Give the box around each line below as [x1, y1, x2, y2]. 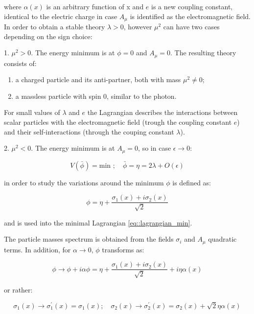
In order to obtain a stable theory [4, 22, 105, 32]
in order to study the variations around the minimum [4, 177, 164, 187]
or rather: [4, 284, 33, 294]
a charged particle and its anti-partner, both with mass [15, 74, 181, 85]
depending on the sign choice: [4, 31, 92, 41]
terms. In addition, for [4, 244, 71, 254]
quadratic [208, 234, 237, 244]
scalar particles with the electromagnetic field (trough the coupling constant [4, 117, 232, 127]
